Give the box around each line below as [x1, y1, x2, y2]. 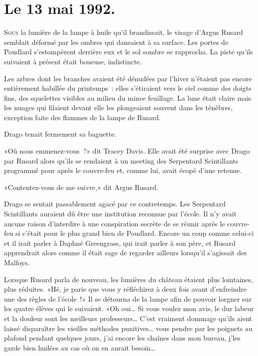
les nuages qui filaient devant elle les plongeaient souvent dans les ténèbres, [4, 102, 233, 113]
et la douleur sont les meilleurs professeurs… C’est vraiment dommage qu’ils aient [4, 313, 252, 323]
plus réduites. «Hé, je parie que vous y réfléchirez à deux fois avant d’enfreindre [4, 284, 247, 294]
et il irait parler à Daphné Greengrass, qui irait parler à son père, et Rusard [4, 237, 236, 248]
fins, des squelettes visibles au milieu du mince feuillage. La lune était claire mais [4, 92, 252, 103]
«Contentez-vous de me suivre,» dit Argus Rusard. [4, 181, 158, 192]
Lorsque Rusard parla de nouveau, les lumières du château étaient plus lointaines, [4, 274, 253, 284]
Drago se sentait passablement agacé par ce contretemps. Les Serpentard [4, 198, 226, 209]
